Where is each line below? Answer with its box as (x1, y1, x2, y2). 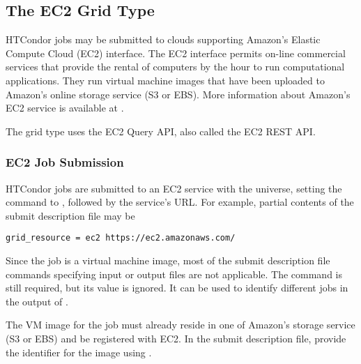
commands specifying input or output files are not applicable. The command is (6, 266, 343, 281)
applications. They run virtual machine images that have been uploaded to (6, 73, 325, 87)
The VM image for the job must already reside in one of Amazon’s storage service (6, 317, 355, 332)
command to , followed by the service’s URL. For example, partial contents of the (6, 195, 354, 209)
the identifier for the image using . (6, 344, 152, 359)
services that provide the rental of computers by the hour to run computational (6, 59, 345, 74)
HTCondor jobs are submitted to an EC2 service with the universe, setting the (6, 181, 342, 195)
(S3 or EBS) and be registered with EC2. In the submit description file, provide (6, 331, 346, 345)
